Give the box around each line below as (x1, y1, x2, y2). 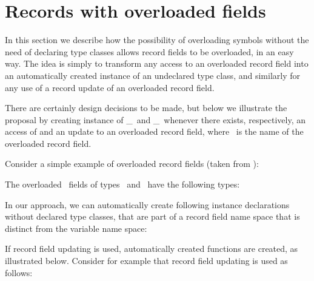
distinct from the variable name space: (5, 222, 147, 234)
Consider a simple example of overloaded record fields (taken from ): (5, 157, 259, 170)
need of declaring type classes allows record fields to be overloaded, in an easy (5, 45, 294, 58)
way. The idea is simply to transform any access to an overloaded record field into (5, 57, 309, 70)
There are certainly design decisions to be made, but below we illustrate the (5, 101, 287, 114)
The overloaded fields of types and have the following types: (5, 178, 240, 191)
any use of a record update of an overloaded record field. (5, 81, 215, 93)
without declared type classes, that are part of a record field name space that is (5, 210, 300, 223)
